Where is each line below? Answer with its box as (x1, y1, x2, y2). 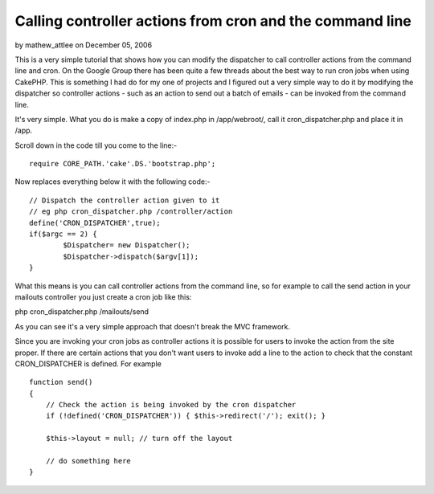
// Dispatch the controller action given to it (29, 195, 220, 205)
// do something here (45, 456, 132, 466)
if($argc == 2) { (29, 230, 97, 239)
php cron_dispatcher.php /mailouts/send (14, 307, 149, 316)
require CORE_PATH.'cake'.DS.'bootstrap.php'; (29, 159, 216, 169)
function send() (29, 378, 93, 387)
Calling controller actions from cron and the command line (14, 12, 411, 30)
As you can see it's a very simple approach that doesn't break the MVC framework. (14, 321, 291, 331)
